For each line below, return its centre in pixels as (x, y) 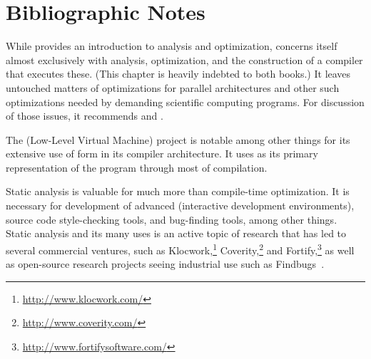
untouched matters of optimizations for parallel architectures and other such (173, 87)
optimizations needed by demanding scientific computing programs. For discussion (185, 102)
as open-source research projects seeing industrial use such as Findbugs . (165, 264)
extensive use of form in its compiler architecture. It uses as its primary (162, 154)
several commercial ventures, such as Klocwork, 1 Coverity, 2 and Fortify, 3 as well (180, 249)
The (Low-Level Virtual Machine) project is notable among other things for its (178, 139)
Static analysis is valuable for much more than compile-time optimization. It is (178, 191)
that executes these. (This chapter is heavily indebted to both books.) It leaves (178, 74)
